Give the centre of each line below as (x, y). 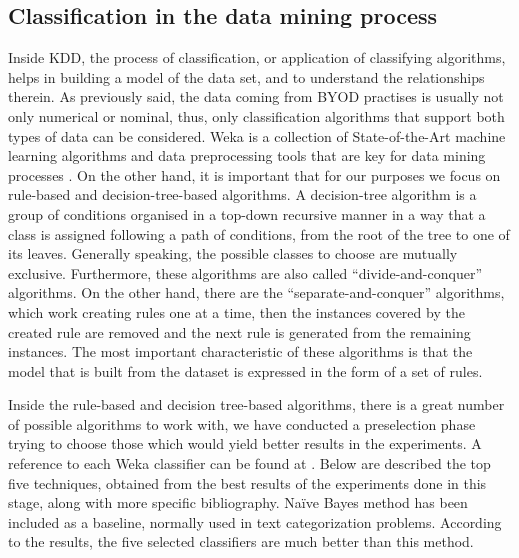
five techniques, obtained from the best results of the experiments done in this (247, 482)
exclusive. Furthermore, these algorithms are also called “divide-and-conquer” (245, 272)
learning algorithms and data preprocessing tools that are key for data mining (247, 155)
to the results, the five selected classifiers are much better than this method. (241, 541)
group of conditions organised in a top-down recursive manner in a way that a (247, 213)
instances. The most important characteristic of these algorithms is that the (240, 351)
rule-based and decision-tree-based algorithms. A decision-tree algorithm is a (242, 194)
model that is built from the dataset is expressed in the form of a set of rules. (245, 370)
